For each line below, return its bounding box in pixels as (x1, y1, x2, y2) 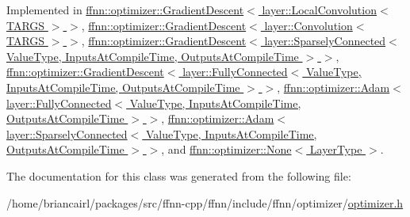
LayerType (309, 141, 362, 158)
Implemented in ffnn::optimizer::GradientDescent (6, 2, 244, 17)
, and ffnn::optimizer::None (161, 141, 292, 158)
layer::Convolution (264, 17, 353, 33)
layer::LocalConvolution (262, 2, 377, 17)
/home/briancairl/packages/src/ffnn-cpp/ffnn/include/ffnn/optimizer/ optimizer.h (6, 194, 404, 211)
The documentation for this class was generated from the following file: (6, 167, 351, 184)
